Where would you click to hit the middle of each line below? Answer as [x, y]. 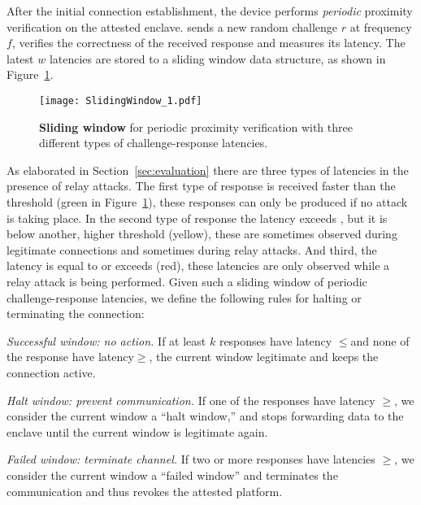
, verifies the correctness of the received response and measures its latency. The [208, 43]
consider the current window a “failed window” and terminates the [172, 475]
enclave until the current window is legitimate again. [137, 431]
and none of [380, 340]
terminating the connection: [76, 313]
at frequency [381, 26]
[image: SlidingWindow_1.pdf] [121, 100]
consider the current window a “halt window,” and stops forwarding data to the [205, 416]
